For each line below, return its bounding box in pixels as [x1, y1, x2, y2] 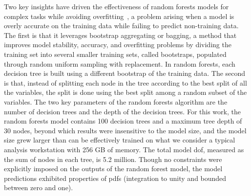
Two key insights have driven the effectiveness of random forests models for [4, 1, 229, 11]
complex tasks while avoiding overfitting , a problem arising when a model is [4, 11, 234, 21]
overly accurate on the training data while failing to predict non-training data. [4, 20, 239, 31]
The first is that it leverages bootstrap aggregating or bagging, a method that [4, 30, 237, 40]
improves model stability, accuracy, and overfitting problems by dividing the [4, 39, 231, 50]
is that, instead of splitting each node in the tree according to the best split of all [4, 77, 247, 88]
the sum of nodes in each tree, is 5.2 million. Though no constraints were [4, 154, 222, 164]
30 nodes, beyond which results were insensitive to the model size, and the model [4, 125, 247, 135]
